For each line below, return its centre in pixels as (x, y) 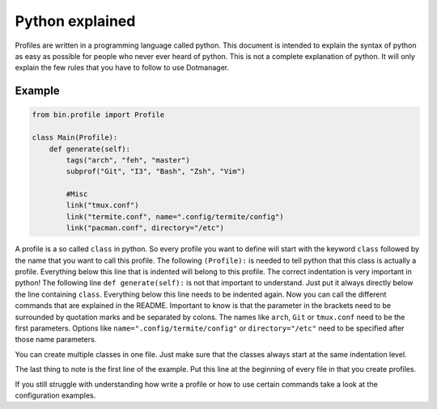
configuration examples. (55, 395)
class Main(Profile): (75, 138)
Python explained (75, 21)
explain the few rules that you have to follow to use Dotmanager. (122, 68)
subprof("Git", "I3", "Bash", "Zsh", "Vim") (156, 171)
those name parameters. (56, 339)
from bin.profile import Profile (98, 115)
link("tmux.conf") (102, 205)
